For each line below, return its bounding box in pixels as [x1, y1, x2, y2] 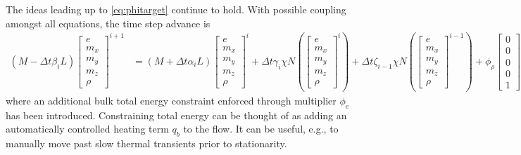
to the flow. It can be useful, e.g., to [183, 121, 339, 136]
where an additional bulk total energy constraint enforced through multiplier [6, 93, 337, 107]
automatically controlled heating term [6, 121, 169, 136]
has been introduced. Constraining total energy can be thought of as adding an [6, 107, 347, 122]
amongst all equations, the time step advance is [6, 15, 211, 30]
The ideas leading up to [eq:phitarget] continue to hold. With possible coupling [6, 2, 346, 16]
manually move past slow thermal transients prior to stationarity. [6, 136, 287, 150]
